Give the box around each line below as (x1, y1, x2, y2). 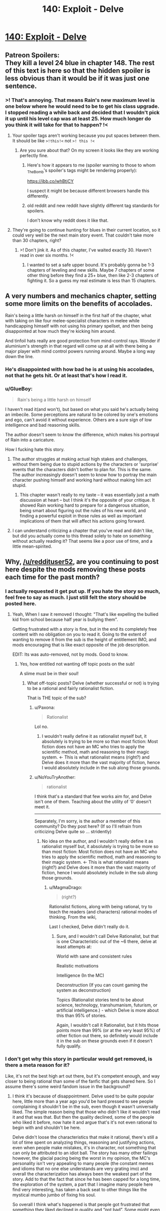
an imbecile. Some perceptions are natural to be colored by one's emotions (5, 411, 158, 417)
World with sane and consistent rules (56, 953, 132, 959)
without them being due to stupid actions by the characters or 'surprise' (12, 461, 159, 467)
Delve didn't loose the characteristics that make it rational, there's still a (12, 1134, 158, 1140)
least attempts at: (56, 944, 92, 950)
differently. (27, 193, 49, 199)
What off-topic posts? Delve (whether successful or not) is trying (27, 680, 160, 686)
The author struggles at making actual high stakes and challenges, (12, 456, 148, 462)
